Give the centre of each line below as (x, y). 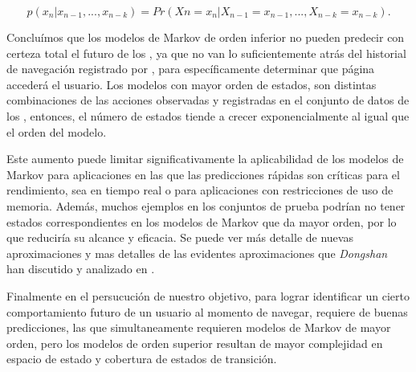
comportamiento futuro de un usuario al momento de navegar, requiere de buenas (207, 311)
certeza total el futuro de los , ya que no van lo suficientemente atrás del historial (206, 53)
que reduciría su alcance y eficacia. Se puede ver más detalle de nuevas (180, 237)
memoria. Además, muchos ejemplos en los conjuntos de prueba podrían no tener (206, 205)
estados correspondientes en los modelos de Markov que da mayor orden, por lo (202, 221)
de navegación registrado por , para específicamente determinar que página (191, 69)
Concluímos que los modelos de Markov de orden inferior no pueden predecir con (206, 37)
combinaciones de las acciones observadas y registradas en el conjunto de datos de (208, 100)
